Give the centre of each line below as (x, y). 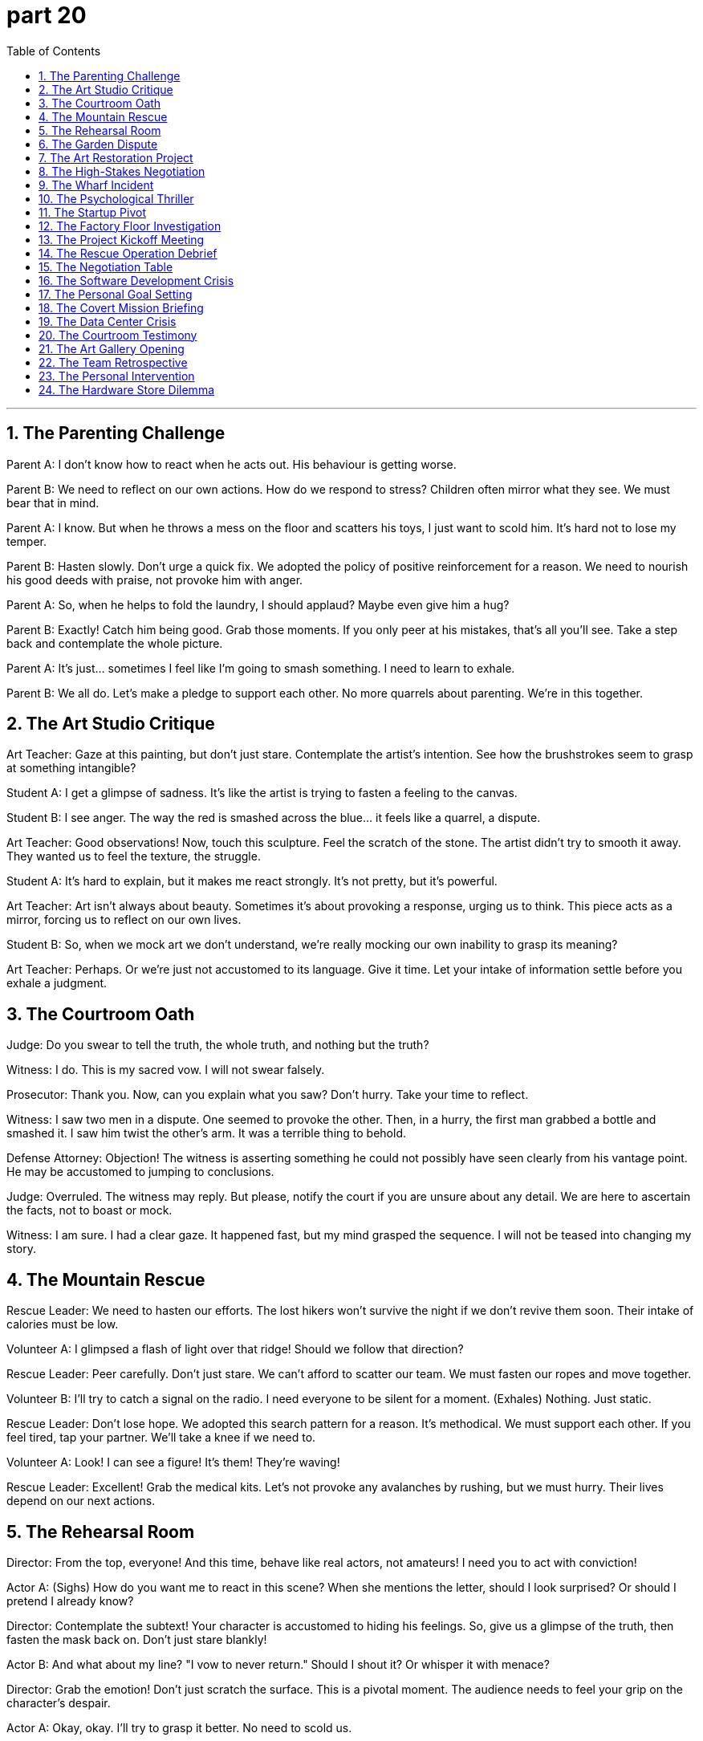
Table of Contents (54, 51)
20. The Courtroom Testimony (118, 335)
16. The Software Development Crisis (136, 280)
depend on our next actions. (81, 1501)
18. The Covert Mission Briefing (121, 307)
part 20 (47, 15)
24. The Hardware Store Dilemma (127, 389)
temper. (27, 541)
